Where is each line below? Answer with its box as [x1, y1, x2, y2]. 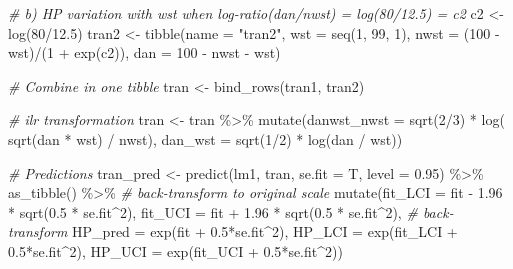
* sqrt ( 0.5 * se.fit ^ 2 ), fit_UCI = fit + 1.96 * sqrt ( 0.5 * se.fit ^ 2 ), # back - [8, 201, 454, 222]
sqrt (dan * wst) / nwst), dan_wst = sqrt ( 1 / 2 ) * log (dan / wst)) [8, 128, 403, 149]
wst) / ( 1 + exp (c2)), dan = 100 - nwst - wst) [8, 42, 281, 63]
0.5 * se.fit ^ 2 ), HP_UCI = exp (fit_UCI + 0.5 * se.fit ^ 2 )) [8, 240, 343, 261]
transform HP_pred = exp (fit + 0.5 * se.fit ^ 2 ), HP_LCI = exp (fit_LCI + [8, 221, 458, 242]
